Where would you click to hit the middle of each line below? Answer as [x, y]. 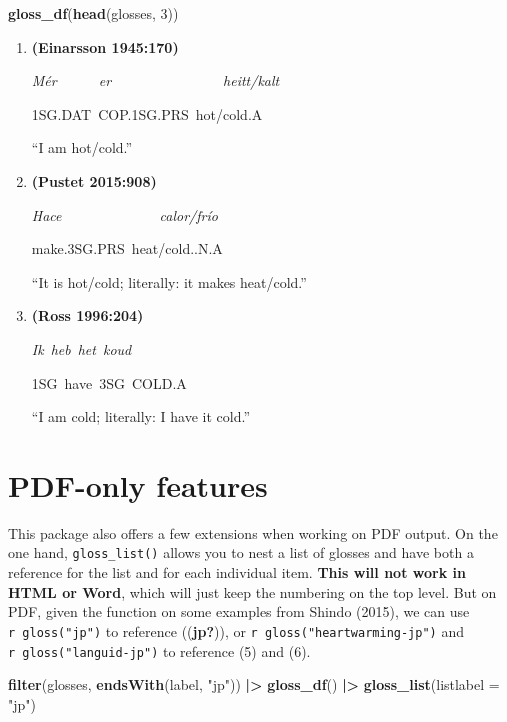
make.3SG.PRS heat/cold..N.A [127, 248]
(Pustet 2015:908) [94, 180]
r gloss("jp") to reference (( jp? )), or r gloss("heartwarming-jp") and [236, 630]
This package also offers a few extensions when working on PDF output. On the [253, 532]
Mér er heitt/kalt [155, 80]
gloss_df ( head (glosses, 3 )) [93, 13]
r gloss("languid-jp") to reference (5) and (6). [159, 650]
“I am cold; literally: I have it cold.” [140, 416]
